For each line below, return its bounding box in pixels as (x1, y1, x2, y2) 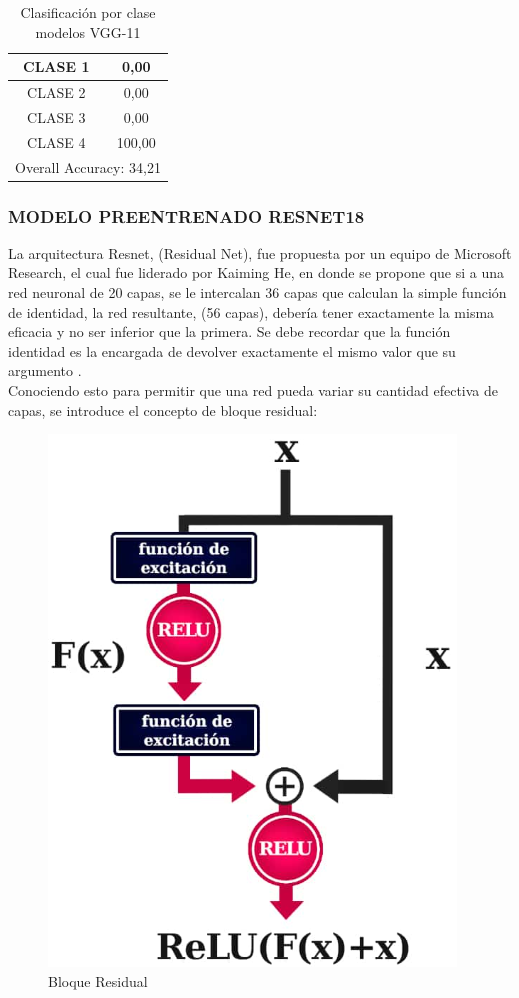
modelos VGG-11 (35, 21, 141, 42)
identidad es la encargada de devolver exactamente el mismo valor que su (8, 340, 456, 361)
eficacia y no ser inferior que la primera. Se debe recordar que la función (8, 321, 451, 342)
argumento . (8, 360, 82, 381)
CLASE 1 (23, 56, 90, 77)
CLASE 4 (27, 131, 86, 152)
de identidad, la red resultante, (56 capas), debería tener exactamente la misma (8, 301, 495, 322)
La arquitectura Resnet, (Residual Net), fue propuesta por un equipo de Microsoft (8, 242, 512, 263)
